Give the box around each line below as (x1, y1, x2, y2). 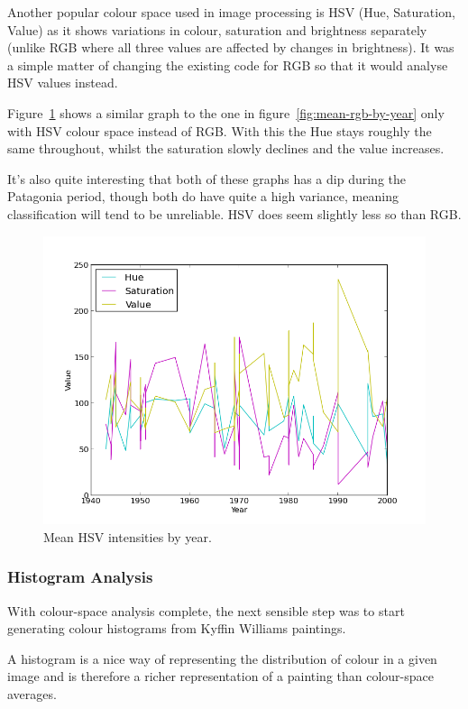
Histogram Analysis (7, 566, 153, 588)
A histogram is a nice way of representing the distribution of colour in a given (7, 649, 437, 668)
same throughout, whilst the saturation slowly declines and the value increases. (7, 139, 445, 158)
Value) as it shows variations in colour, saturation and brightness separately (7, 20, 427, 39)
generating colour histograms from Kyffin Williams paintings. (7, 619, 346, 638)
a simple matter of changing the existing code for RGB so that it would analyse (7, 55, 448, 74)
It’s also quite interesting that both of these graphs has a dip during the (7, 169, 406, 188)
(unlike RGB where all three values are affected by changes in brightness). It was (7, 38, 454, 57)
